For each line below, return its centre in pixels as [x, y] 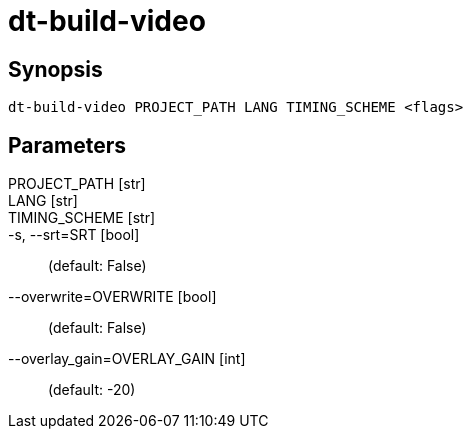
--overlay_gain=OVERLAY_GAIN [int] [127, 359]
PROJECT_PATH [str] [77, 184]
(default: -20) [92, 390]
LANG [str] [43, 201]
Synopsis [55, 69]
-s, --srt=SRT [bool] [74, 235]
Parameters [67, 145]
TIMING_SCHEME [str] [82, 218]
